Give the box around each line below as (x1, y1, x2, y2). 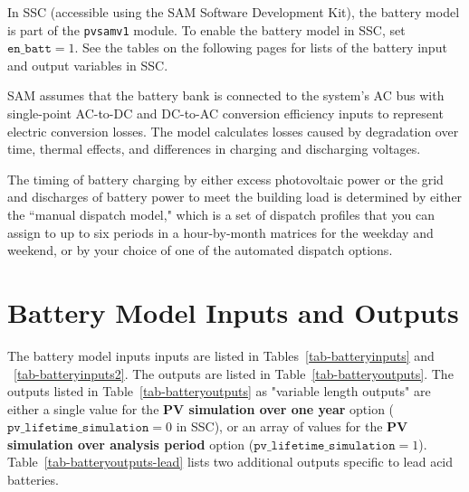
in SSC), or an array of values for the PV (176, 417, 408, 436)
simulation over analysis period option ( (7, 434, 254, 453)
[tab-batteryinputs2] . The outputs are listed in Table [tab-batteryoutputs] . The (14, 364, 454, 383)
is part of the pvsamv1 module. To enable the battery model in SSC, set (7, 20, 406, 39)
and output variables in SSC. (7, 55, 168, 74)
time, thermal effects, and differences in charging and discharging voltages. (7, 139, 421, 158)
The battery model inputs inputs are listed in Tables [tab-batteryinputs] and (7, 345, 435, 364)
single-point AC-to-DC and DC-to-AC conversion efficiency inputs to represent (7, 104, 444, 123)
